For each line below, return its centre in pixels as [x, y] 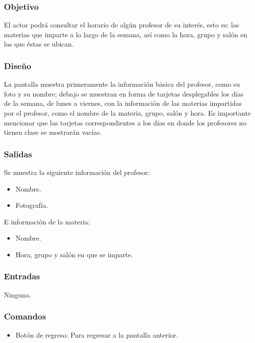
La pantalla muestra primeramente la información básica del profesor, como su [122, 84]
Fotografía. [32, 205]
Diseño [18, 65]
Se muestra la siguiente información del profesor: [77, 172]
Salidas [18, 154]
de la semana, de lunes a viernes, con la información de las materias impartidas [123, 103]
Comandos [25, 316]
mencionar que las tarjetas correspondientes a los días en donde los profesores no [125, 122]
